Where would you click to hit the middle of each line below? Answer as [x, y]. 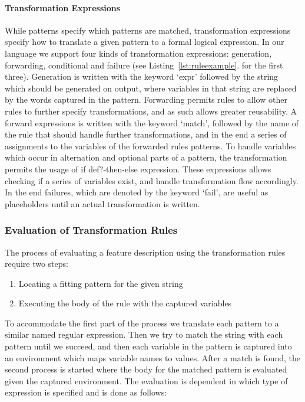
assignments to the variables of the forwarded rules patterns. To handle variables [150, 146]
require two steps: [37, 264]
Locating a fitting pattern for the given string [101, 283]
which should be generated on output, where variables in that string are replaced [151, 88]
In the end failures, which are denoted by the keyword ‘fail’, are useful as [137, 192]
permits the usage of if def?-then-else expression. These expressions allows [138, 169]
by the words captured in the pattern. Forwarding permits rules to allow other [146, 99]
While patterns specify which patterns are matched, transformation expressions [148, 30]
